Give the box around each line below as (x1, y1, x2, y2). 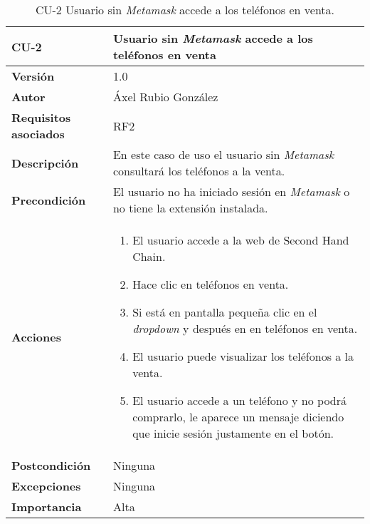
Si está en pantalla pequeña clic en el (132, 304, 317, 320)
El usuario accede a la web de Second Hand (132, 232, 349, 248)
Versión (11, 68, 55, 84)
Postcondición (11, 457, 91, 473)
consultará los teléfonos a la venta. (112, 163, 285, 179)
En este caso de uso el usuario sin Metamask (112, 146, 334, 163)
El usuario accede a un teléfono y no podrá (132, 392, 347, 409)
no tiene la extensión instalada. (112, 200, 268, 216)
